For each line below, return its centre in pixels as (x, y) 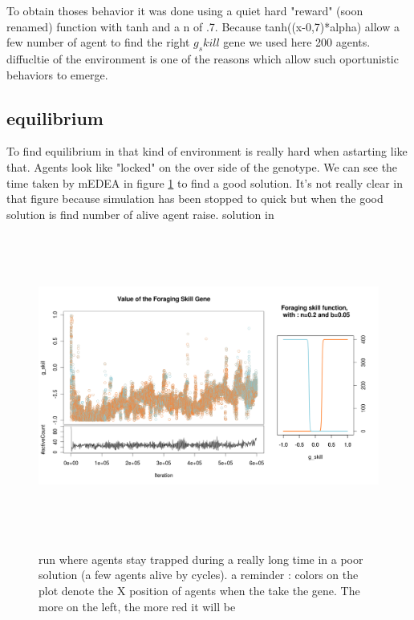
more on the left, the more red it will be (137, 606)
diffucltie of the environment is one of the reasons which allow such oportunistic (203, 58)
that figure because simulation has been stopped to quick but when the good (195, 199)
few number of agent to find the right (98, 42)
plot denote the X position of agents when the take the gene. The (199, 591)
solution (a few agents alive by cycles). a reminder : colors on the (199, 575)
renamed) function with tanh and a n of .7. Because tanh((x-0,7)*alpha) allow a (203, 26)
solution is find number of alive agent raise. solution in (140, 214)
